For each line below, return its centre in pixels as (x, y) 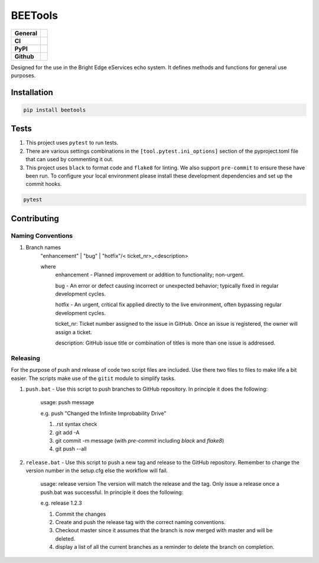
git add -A (67, 432)
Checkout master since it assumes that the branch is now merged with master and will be (164, 531)
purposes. (23, 75)
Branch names (43, 247)
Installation (32, 92)
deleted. (65, 539)
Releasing (26, 358)
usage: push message (67, 402)
